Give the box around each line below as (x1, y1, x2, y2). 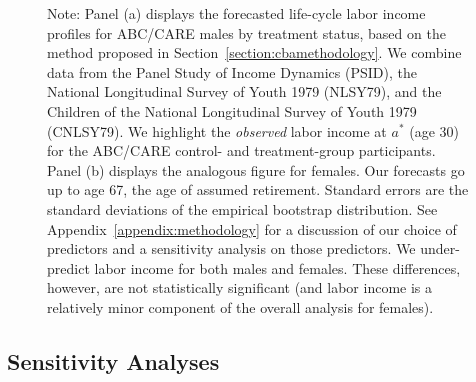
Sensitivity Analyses (7, 345, 220, 376)
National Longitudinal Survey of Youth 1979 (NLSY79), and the (47, 81, 442, 102)
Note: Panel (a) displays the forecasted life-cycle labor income (47, 3, 426, 23)
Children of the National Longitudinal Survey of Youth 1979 (47, 100, 417, 121)
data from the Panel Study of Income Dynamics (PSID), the (47, 61, 417, 82)
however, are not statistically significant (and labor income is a (47, 277, 433, 298)
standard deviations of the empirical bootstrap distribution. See (47, 198, 438, 219)
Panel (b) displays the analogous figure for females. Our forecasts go (47, 159, 465, 180)
